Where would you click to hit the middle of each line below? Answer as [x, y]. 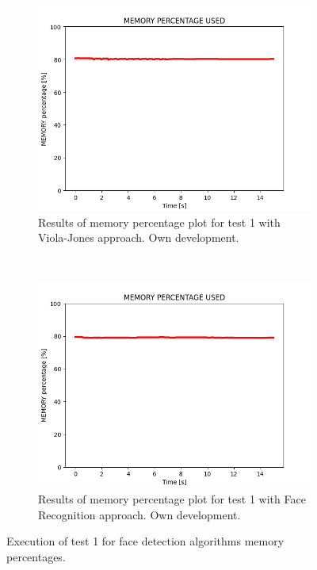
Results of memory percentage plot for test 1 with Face [172, 498]
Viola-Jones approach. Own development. [139, 237]
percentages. [36, 556]
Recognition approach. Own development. [139, 514]
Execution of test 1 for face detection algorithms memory [145, 541]
